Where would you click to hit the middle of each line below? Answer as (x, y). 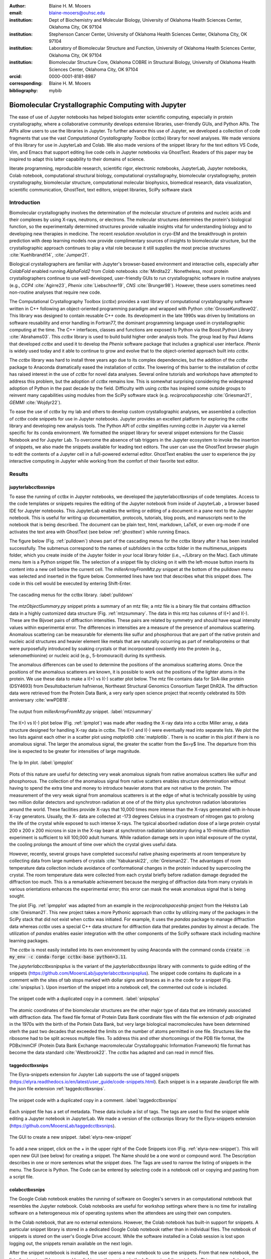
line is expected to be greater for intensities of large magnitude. (75, 751)
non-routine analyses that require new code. (55, 292)
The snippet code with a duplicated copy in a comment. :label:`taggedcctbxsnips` (94, 1100)
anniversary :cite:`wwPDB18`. (39, 700)
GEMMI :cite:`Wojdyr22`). (35, 402)
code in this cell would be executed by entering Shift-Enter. (70, 583)
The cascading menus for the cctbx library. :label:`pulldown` (72, 595)
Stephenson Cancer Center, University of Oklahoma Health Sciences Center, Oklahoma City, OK (148, 34)
